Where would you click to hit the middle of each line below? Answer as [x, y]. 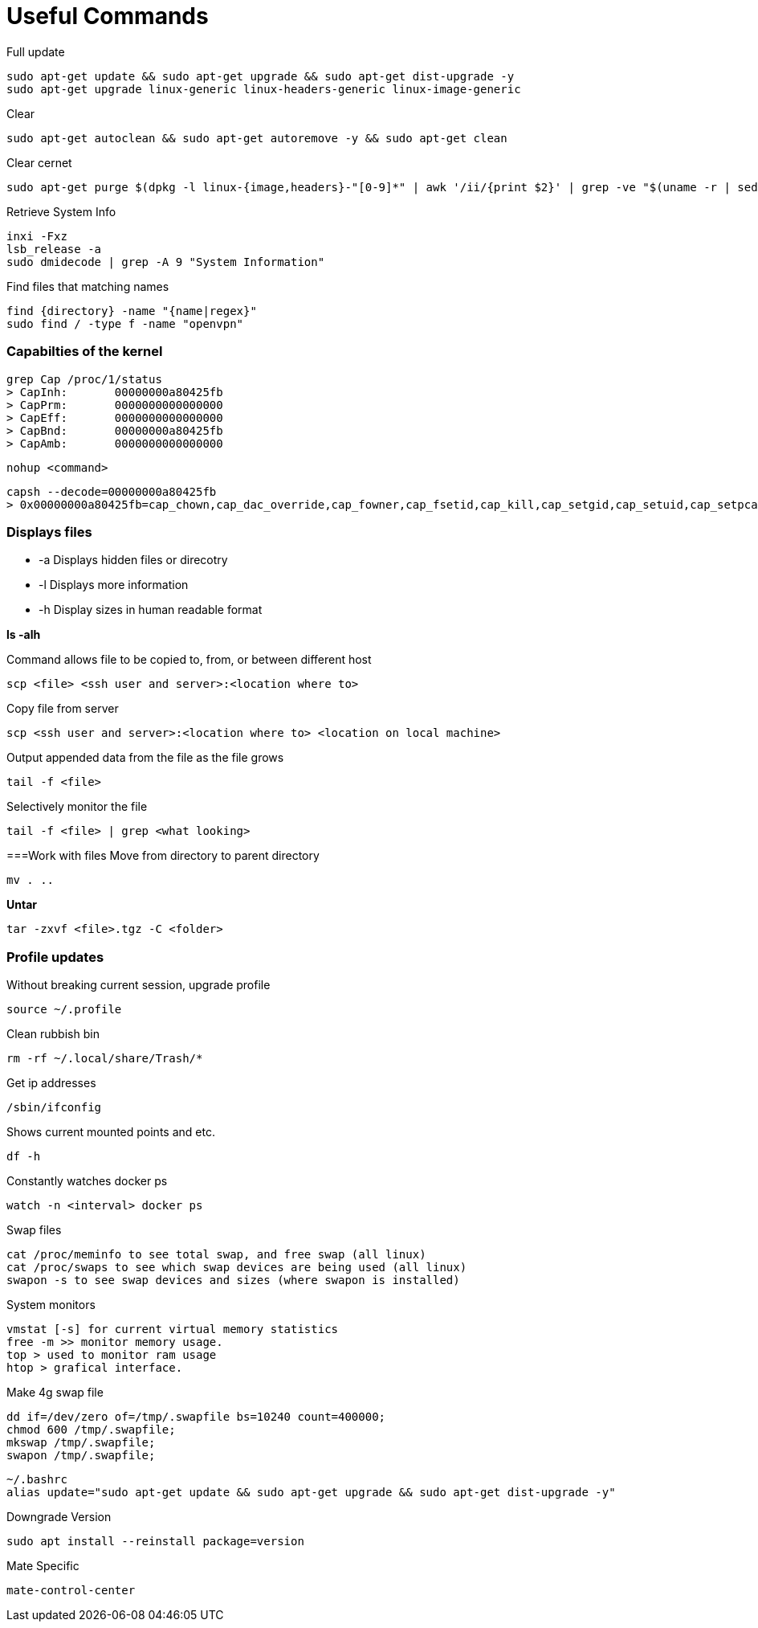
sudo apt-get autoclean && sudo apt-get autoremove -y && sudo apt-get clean [257, 138]
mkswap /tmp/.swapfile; [81, 1442]
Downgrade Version [59, 1517]
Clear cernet [39, 162]
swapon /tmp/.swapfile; [81, 1455]
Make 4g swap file [55, 1392]
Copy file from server [63, 709]
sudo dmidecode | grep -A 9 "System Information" [166, 262]
